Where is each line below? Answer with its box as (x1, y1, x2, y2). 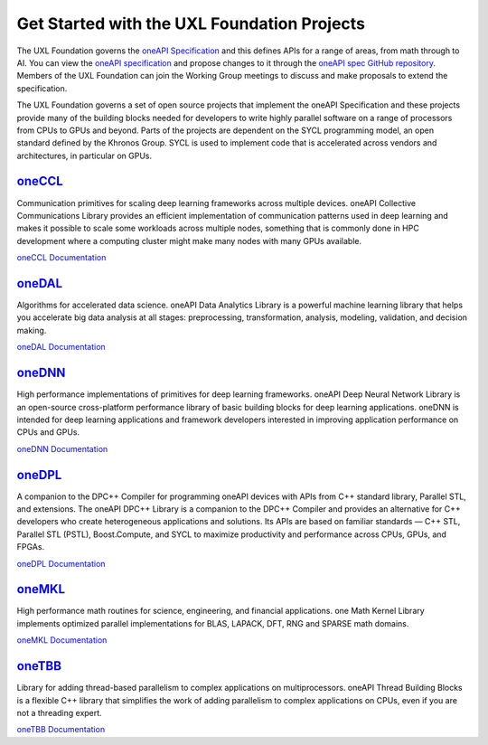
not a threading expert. (16, 707, 103, 718)
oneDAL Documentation (16, 342, 106, 353)
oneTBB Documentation (16, 724, 106, 735)
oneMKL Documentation (16, 635, 108, 646)
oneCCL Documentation (16, 252, 107, 263)
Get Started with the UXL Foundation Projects (16, 14, 366, 33)
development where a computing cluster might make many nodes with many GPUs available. (16, 235, 362, 246)
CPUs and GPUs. (16, 427, 80, 438)
